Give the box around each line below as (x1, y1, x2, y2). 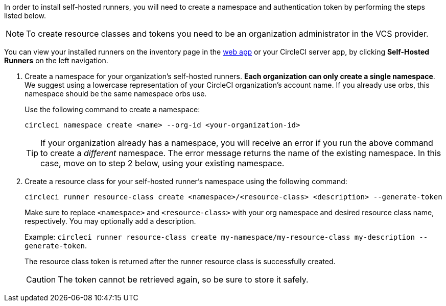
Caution (26, 274, 56, 285)
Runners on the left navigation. (4, 56, 108, 65)
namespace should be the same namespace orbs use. (25, 89, 207, 98)
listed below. (4, 11, 46, 20)
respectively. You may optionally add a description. (25, 217, 196, 225)
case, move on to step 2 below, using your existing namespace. (40, 158, 285, 168)
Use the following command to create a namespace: (25, 105, 200, 114)
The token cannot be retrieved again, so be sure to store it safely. (58, 274, 309, 285)
